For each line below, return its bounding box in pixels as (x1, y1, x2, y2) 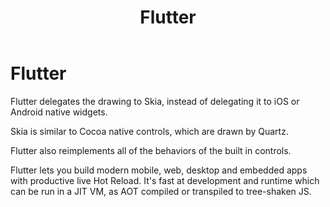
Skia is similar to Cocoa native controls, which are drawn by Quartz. (10, 125, 289, 137)
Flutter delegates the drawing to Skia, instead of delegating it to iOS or (10, 95, 300, 107)
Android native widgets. (10, 106, 108, 118)
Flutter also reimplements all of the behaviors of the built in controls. (10, 144, 292, 156)
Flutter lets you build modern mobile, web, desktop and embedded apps (10, 164, 308, 176)
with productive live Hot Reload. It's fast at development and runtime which (10, 174, 320, 186)
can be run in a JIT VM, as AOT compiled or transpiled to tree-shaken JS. (10, 185, 312, 197)
